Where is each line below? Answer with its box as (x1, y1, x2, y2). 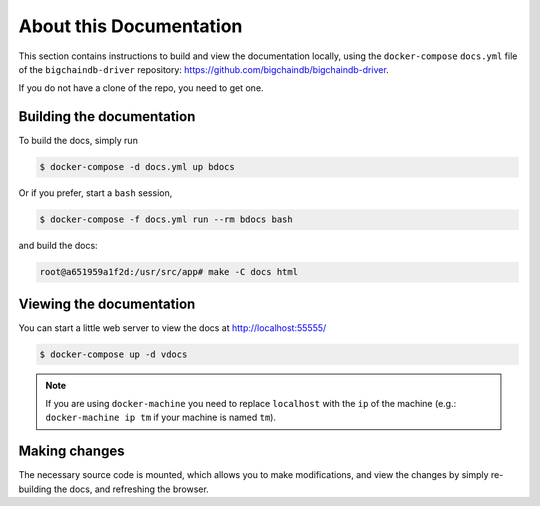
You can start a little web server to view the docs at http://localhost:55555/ (18, 321, 327, 334)
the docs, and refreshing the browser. (53, 483, 209, 495)
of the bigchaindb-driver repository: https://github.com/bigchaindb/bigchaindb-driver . (18, 63, 389, 75)
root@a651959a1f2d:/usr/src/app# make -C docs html (39, 266, 299, 278)
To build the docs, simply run (18, 135, 139, 147)
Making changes (18, 443, 125, 460)
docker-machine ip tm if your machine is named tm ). (45, 411, 277, 424)
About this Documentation (18, 15, 243, 37)
